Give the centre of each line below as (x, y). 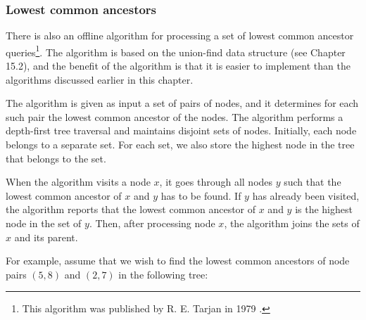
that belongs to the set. (56, 158)
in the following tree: (163, 274)
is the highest (324, 209)
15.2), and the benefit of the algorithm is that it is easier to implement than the (178, 66)
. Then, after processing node (152, 223)
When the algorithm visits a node (78, 182)
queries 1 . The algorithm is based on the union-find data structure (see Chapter (176, 51)
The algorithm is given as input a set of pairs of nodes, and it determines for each (182, 103)
